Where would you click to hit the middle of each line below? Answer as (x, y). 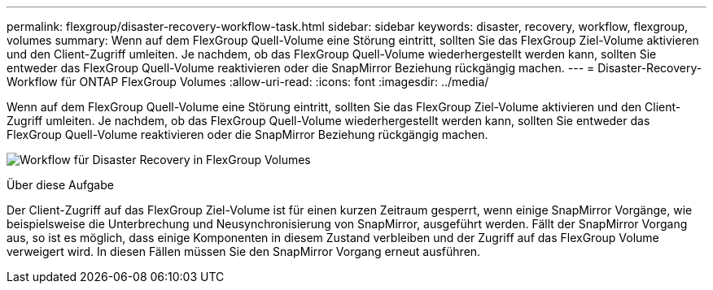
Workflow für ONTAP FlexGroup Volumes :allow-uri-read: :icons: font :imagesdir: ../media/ (248, 82)
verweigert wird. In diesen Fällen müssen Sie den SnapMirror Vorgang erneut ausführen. (244, 251)
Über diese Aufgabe (60, 185)
